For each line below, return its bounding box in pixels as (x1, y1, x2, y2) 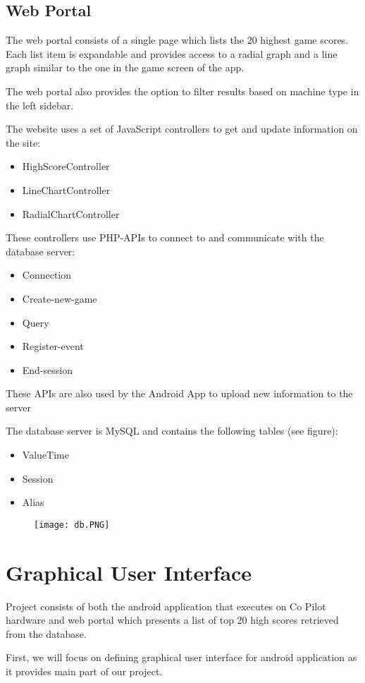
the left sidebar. (6, 97, 74, 112)
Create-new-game (22, 291, 97, 306)
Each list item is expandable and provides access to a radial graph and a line (6, 46, 338, 61)
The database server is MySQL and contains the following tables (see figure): (6, 423, 338, 438)
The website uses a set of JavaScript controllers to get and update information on (6, 121, 358, 136)
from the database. (6, 626, 87, 641)
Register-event (22, 339, 84, 353)
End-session (22, 362, 73, 377)
